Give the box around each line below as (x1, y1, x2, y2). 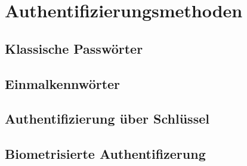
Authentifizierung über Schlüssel (5, 109, 209, 128)
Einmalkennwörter (5, 74, 121, 93)
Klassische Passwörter (5, 39, 143, 57)
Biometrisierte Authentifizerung (5, 145, 206, 163)
